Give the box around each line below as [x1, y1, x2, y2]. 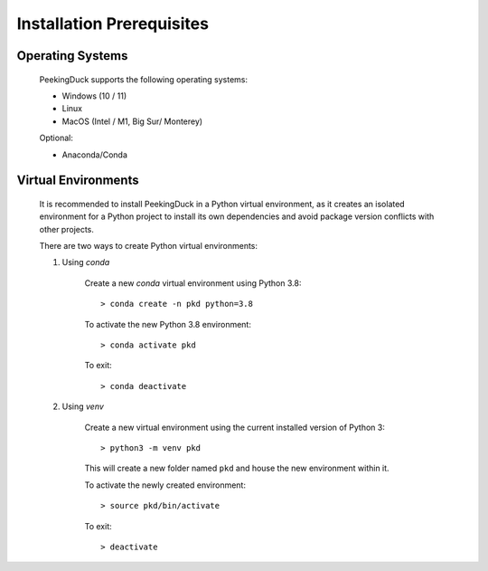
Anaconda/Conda [61, 149, 128, 160]
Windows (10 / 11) [61, 90, 127, 101]
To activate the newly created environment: [84, 480, 246, 490]
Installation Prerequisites [16, 14, 210, 33]
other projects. [39, 224, 95, 234]
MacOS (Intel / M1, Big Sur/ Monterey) [61, 116, 203, 127]
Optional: [39, 132, 74, 144]
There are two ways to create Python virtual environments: [39, 241, 258, 252]
